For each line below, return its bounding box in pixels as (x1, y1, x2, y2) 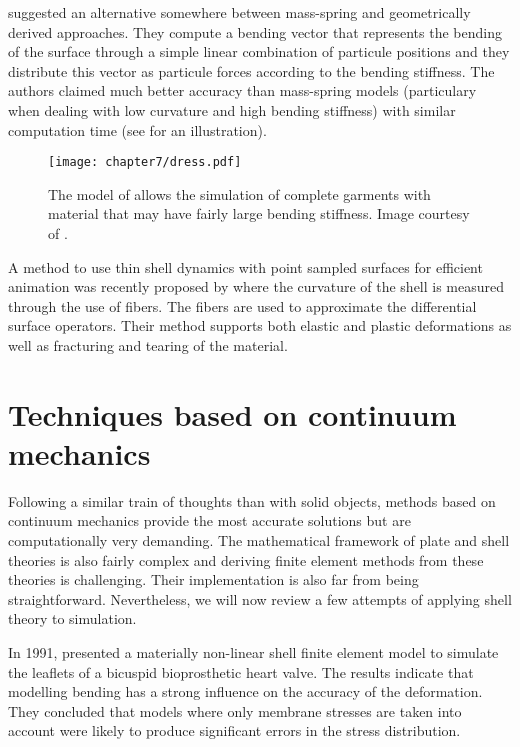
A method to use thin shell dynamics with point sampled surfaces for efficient (8, 256, 483, 277)
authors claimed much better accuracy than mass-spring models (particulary (8, 80, 477, 101)
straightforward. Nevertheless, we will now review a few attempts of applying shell (8, 588, 512, 609)
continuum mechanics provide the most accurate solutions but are (8, 510, 411, 531)
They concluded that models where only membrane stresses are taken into (8, 700, 462, 721)
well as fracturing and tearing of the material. (8, 334, 288, 355)
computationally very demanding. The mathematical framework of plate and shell (8, 530, 510, 551)
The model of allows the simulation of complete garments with (48, 183, 431, 204)
